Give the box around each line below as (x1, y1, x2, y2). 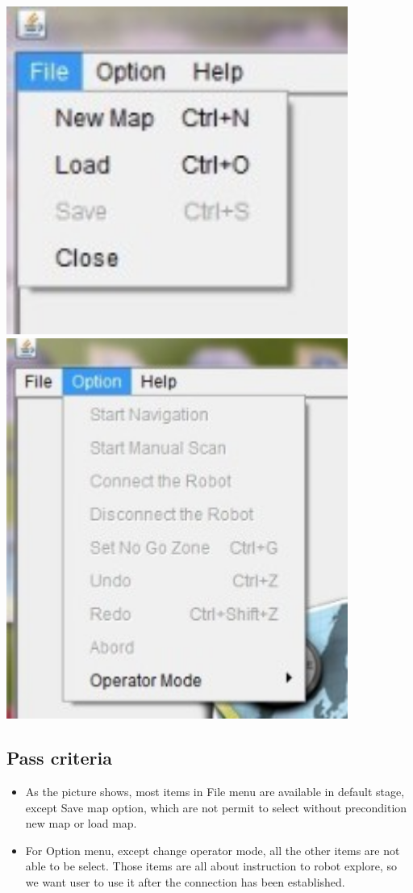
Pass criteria (6, 745, 112, 770)
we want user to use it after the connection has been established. (25, 874, 345, 891)
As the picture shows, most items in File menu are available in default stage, (25, 783, 405, 800)
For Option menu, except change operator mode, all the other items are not (25, 841, 400, 858)
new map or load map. (25, 815, 137, 832)
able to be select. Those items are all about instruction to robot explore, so (25, 857, 397, 874)
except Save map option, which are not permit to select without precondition (25, 799, 407, 815)
